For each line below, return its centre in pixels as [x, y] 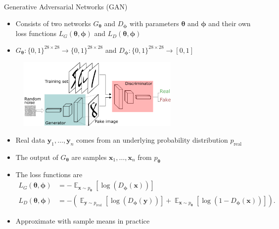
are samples [89, 157]
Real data [30, 139]
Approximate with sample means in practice [83, 220]
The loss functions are [49, 174]
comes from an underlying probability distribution [152, 139]
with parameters [154, 23]
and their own [230, 23]
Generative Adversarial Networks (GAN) [66, 6]
